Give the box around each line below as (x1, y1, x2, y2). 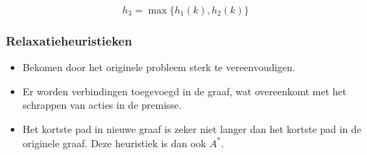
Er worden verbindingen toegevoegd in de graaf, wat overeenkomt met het (22, 83, 347, 98)
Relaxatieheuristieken (6, 31, 132, 49)
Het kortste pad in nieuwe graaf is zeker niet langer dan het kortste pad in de (22, 122, 361, 136)
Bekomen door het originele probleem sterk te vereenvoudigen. (22, 60, 296, 75)
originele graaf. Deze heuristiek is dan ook (22, 135, 206, 150)
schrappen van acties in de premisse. (22, 97, 182, 112)
